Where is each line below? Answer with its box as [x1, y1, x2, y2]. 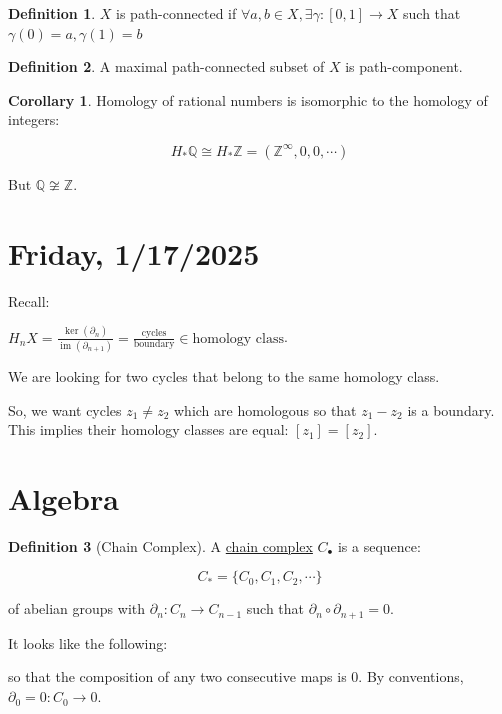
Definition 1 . [8, 3, 96, 23]
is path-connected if [116, 3, 237, 23]
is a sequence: [337, 535, 421, 556]
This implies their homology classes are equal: [8, 419, 289, 440]
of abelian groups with [8, 598, 146, 619]
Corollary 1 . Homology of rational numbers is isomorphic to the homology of [8, 89, 488, 110]
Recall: [8, 290, 50, 311]
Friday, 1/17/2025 [8, 232, 260, 273]
